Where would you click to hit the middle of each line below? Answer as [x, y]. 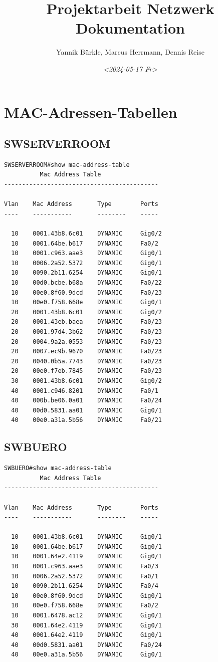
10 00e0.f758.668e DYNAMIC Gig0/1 [86, 302]
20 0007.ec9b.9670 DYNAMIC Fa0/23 [86, 352]
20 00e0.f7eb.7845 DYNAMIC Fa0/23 [86, 371]
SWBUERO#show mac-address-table [58, 468]
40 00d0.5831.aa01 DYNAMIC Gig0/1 [86, 410]
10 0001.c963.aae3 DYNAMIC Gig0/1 [86, 253]
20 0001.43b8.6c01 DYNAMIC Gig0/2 [86, 312]
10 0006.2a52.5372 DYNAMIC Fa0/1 [85, 576]
